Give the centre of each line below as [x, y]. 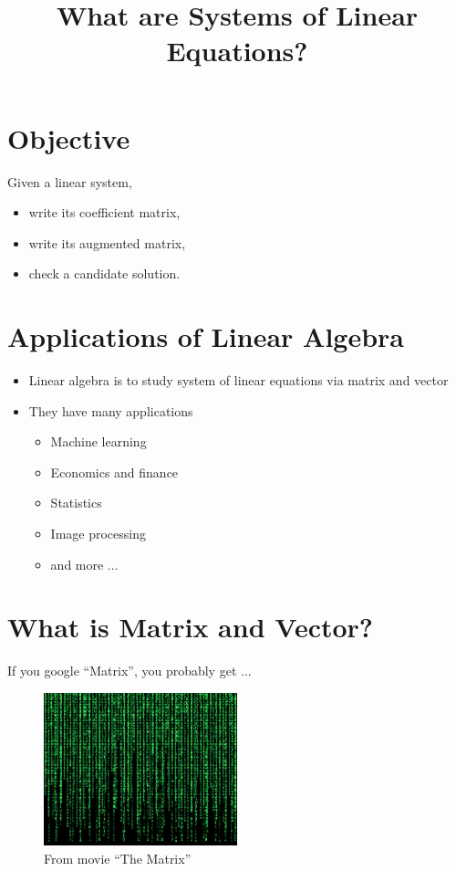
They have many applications [111, 410]
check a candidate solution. [104, 273]
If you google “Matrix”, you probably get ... [130, 671]
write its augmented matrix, [107, 242]
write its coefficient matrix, [104, 212]
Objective [69, 137]
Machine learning [98, 441]
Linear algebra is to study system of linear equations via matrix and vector [238, 380]
